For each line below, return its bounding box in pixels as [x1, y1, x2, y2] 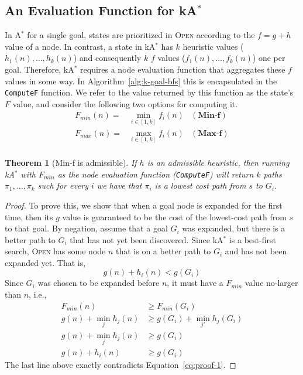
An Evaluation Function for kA [5, 1, 198, 19]
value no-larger [245, 277, 298, 289]
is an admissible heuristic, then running [147, 156, 290, 169]
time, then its [5, 210, 53, 223]
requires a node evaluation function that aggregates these [80, 63, 285, 75]
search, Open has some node [5, 245, 106, 257]
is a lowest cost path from [154, 179, 246, 192]
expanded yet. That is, [5, 256, 86, 268]
